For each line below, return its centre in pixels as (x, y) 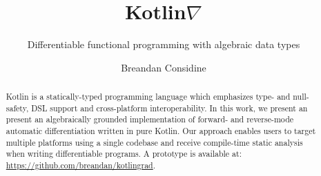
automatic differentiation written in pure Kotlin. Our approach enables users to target (161, 131)
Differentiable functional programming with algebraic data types (164, 44)
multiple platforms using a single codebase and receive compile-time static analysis (154, 142)
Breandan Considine (164, 67)
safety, (17, 108)
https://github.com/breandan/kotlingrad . (81, 165)
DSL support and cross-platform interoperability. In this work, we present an (169, 108)
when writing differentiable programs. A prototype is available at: (124, 154)
